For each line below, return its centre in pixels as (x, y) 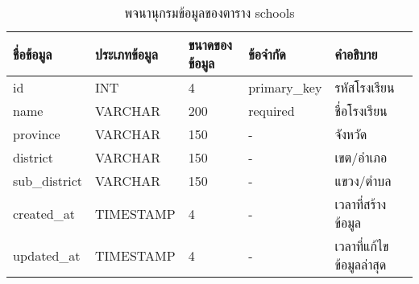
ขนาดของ (210, 45)
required (272, 111)
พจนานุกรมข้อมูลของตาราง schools (209, 12)
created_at (44, 213)
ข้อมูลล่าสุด (361, 264)
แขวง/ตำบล (363, 181)
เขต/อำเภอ (361, 157)
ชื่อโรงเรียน (361, 111)
